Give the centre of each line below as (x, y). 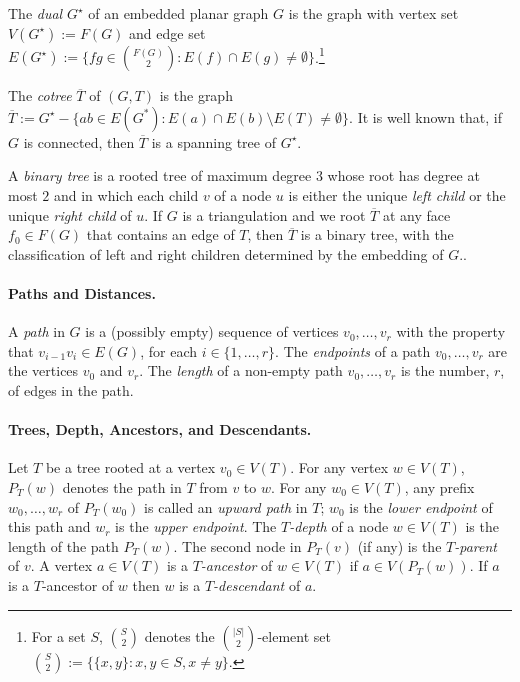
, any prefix (439, 486)
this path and (49, 526)
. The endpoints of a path (353, 350)
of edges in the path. (71, 389)
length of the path (63, 545)
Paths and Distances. (82, 293)
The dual (35, 13)
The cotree (40, 95)
